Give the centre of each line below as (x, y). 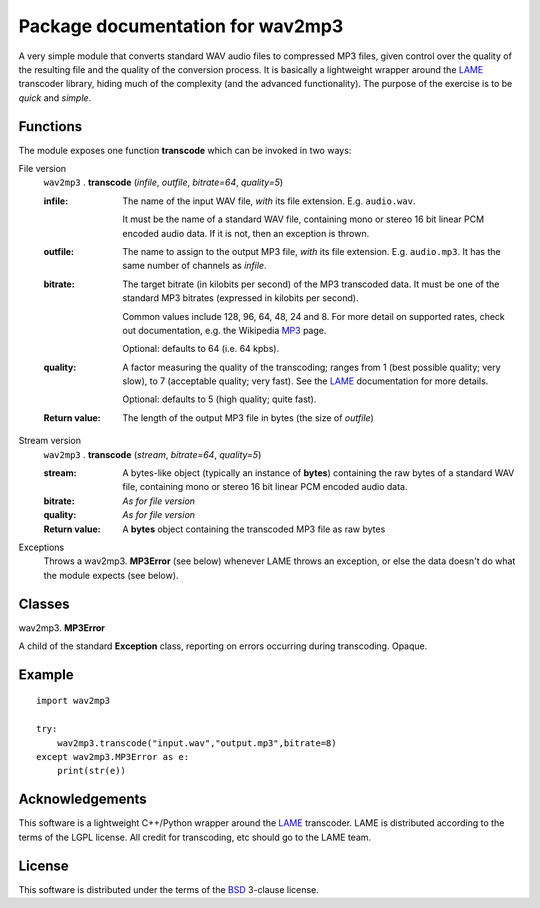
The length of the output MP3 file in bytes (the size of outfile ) (248, 417)
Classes (44, 603)
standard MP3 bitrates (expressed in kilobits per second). (240, 298)
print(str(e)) (91, 771)
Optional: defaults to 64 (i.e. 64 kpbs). (201, 349)
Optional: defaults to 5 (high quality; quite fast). (219, 399)
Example (46, 674)
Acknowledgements (82, 799)
